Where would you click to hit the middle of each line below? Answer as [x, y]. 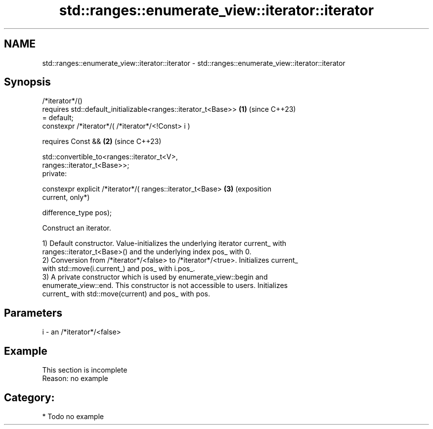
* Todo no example [73, 416]
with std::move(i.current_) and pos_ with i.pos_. [119, 269]
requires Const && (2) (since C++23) [102, 142]
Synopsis [27, 82]
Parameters [33, 313]
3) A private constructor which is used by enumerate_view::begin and [155, 277]
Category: [29, 397]
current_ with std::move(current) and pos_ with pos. [126, 294]
